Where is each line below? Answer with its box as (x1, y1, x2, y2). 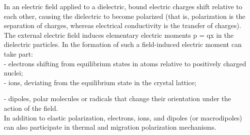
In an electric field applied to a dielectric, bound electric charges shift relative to (4, 1, 242, 11)
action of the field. (4, 103, 58, 113)
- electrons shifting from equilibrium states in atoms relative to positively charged (4, 58, 246, 68)
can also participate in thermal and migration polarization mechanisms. (4, 122, 217, 132)
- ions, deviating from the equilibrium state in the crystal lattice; (4, 77, 197, 87)
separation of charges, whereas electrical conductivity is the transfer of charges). (4, 20, 241, 30)
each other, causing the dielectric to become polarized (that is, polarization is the (4, 11, 246, 21)
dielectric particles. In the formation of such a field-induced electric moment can (4, 39, 242, 49)
